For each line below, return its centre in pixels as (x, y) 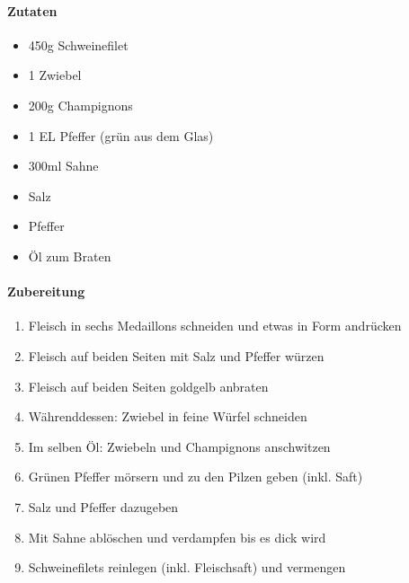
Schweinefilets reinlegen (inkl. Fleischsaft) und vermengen (187, 567)
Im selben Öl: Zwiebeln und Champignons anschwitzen (179, 446)
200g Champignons (80, 105)
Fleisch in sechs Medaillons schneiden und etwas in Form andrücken (215, 326)
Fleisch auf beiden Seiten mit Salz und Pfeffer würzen (176, 355)
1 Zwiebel (55, 75)
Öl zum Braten (70, 256)
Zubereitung (46, 291)
